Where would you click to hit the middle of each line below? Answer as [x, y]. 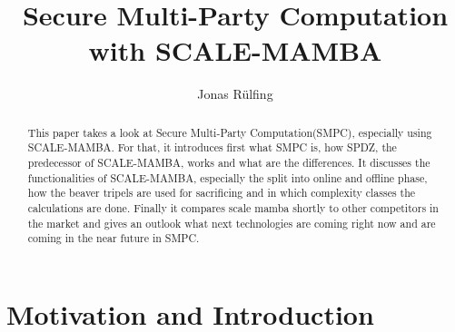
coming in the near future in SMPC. [114, 238]
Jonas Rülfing [235, 94]
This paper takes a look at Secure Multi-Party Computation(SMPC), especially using [230, 132]
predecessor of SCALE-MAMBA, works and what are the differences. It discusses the [229, 163]
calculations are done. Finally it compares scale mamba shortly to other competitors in [233, 207]
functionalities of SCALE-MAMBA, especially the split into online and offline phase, [227, 177]
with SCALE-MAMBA [235, 50]
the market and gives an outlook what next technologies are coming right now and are [232, 223]
